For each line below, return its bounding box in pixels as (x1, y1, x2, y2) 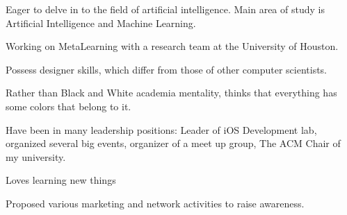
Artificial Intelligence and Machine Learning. (6, 15, 196, 30)
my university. (6, 149, 66, 164)
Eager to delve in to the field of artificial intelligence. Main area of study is (6, 2, 325, 16)
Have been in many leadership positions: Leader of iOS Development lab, (6, 122, 317, 137)
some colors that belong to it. (6, 98, 131, 113)
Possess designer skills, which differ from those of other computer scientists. (6, 62, 328, 76)
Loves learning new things (6, 173, 116, 187)
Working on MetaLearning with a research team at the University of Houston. (6, 39, 339, 53)
